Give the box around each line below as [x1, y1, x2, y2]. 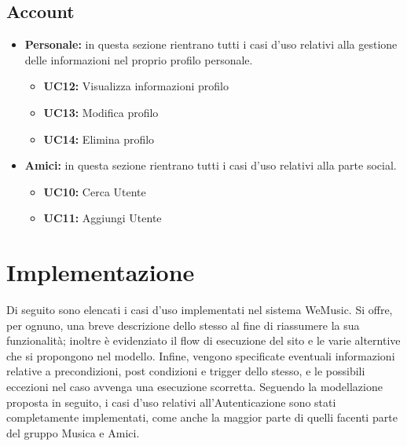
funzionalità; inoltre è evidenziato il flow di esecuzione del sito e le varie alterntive [6, 332, 401, 349]
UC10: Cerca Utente [43, 183, 146, 199]
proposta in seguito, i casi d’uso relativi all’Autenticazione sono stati [6, 393, 336, 410]
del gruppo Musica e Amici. [6, 424, 140, 441]
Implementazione [6, 256, 195, 288]
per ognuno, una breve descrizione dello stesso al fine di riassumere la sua [6, 316, 360, 333]
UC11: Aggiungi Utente [43, 210, 162, 226]
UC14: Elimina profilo [43, 130, 155, 147]
